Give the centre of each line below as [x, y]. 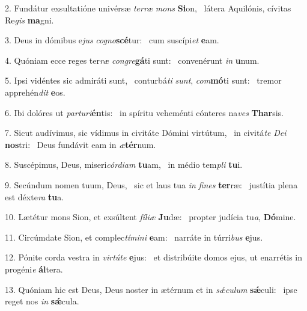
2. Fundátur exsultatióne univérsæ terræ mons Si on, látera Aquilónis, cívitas [148, 8]
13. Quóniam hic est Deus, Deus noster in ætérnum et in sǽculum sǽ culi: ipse [151, 289]
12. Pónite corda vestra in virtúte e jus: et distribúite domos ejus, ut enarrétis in [154, 257]
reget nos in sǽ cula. [42, 301]
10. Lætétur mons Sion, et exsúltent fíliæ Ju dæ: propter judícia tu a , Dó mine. [150, 217]
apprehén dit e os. [35, 92]
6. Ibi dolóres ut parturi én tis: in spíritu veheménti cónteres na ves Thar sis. [144, 112]
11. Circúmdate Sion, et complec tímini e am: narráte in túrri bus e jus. [134, 237]
